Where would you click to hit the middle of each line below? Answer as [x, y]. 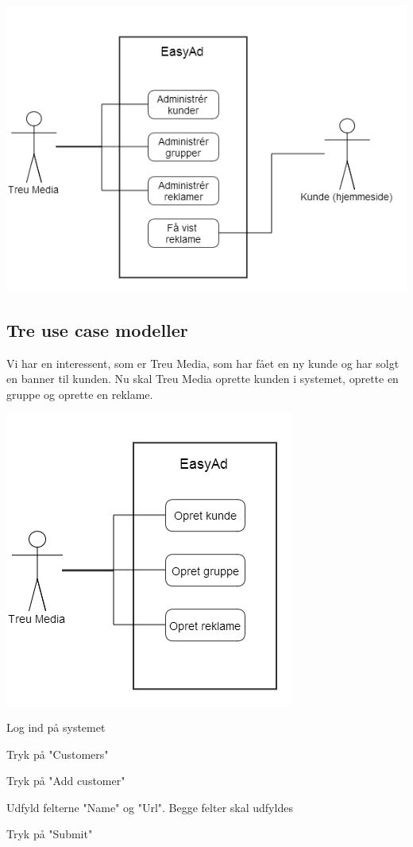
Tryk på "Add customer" [66, 781]
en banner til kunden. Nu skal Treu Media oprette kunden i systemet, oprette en [203, 379]
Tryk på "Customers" [58, 754]
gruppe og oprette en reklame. [80, 394]
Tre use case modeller [97, 329]
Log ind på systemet [56, 727]
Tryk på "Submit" [50, 834]
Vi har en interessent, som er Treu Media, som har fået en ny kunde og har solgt [203, 363]
